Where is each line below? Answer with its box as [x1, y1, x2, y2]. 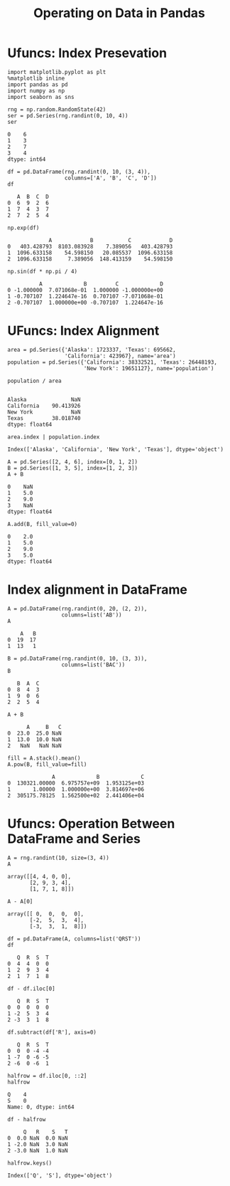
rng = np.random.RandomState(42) [7, 105, 106, 113]
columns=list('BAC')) [61, 661, 126, 668]
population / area [7, 377, 62, 384]
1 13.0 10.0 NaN [7, 735, 62, 743]
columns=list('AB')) [61, 611, 122, 619]
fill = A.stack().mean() [7, 755, 81, 762]
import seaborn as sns [7, 93, 75, 100]
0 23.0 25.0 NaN [7, 730, 62, 737]
